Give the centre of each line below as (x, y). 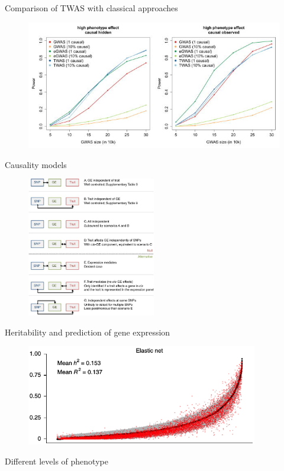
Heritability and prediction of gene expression (88, 332)
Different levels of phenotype (57, 461)
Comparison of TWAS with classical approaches (91, 8)
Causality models (36, 164)
